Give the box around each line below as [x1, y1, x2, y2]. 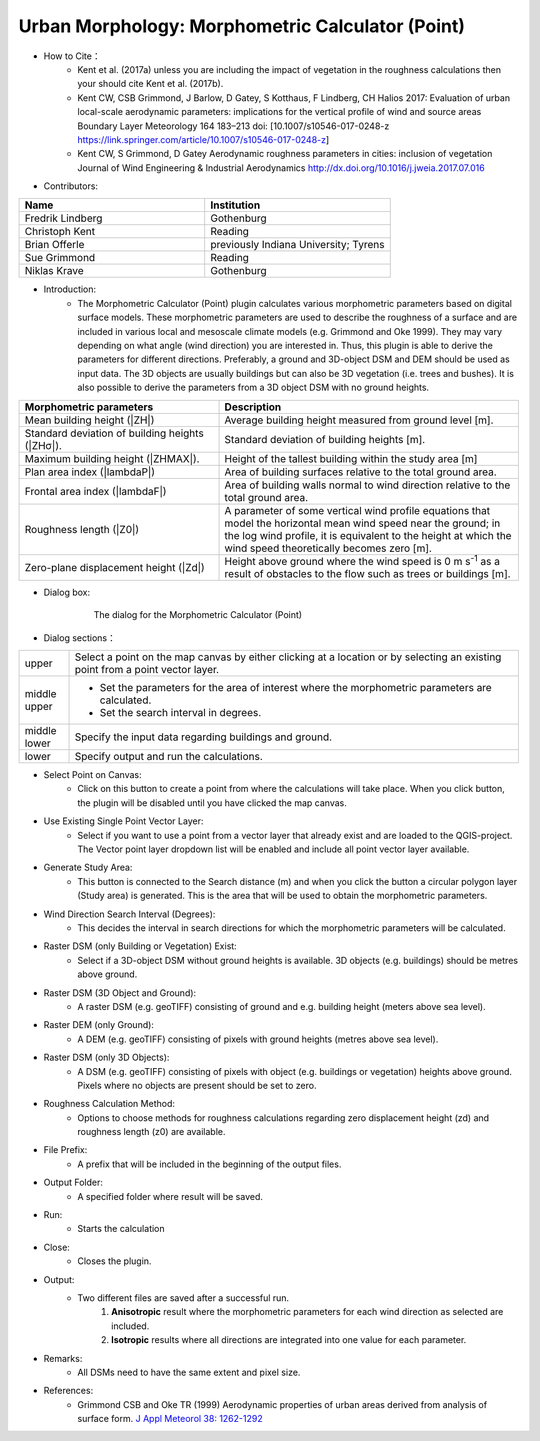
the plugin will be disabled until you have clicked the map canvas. [77, 796, 347, 809]
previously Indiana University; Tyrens [210, 238, 385, 252]
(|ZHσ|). [24, 438, 62, 452]
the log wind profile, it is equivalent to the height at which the [224, 528, 512, 542]
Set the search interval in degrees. [99, 706, 262, 720]
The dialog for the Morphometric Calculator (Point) [93, 609, 303, 621]
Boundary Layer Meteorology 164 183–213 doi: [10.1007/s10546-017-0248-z [77, 120, 390, 132]
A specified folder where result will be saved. [77, 1190, 264, 1202]
